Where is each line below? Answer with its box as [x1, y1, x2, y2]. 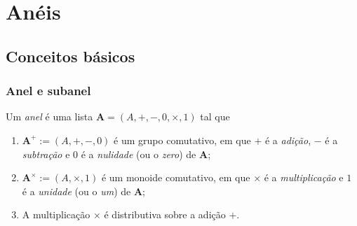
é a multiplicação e [264, 170, 344, 185]
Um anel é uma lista [6, 109, 93, 124]
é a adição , [264, 132, 311, 147]
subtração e [22, 146, 70, 161]
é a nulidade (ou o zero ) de [81, 146, 196, 161]
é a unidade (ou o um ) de [22, 183, 131, 198]
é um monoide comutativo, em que [101, 170, 250, 185]
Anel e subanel [6, 82, 91, 99]
